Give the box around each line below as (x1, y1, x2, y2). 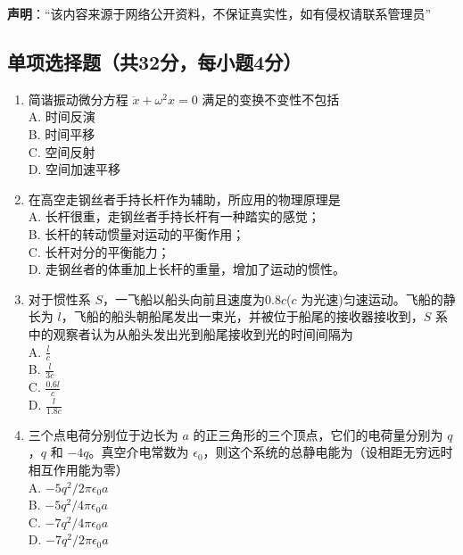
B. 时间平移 (28, 124, 95, 143)
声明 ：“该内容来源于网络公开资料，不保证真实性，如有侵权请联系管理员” (7, 4, 432, 22)
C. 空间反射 (28, 142, 95, 161)
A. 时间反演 (28, 107, 95, 126)
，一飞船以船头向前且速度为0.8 (103, 289, 281, 308)
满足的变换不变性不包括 (202, 89, 340, 108)
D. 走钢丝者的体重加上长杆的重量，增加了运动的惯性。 (28, 260, 346, 278)
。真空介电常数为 (88, 443, 189, 461)
